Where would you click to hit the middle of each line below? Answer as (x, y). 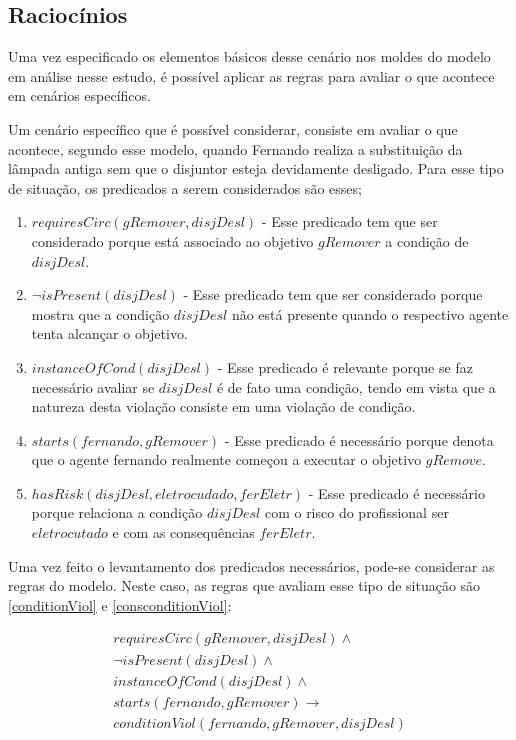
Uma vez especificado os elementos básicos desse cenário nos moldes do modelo (249, 56)
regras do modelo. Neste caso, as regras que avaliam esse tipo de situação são (244, 585)
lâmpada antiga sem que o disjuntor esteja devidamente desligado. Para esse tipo (256, 168)
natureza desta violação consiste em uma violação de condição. (223, 406)
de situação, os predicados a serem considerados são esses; (185, 187)
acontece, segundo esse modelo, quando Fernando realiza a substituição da (235, 148)
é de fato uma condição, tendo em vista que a (356, 386)
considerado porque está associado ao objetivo (172, 240)
